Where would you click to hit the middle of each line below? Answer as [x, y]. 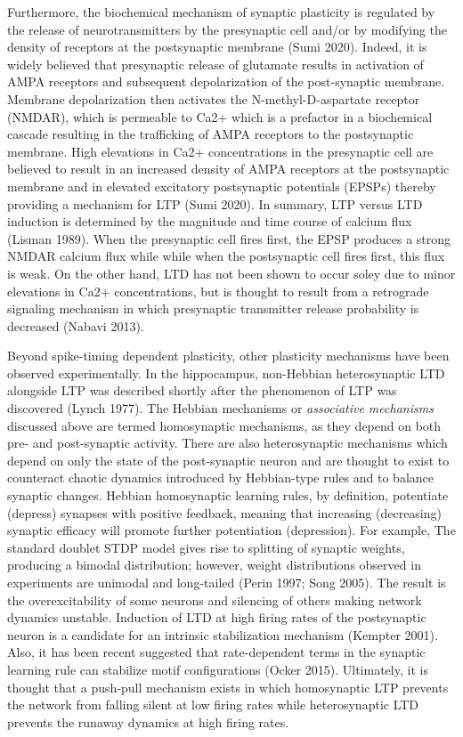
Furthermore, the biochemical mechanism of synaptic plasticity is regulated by [221, 12]
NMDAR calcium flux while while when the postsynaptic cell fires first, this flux [226, 256]
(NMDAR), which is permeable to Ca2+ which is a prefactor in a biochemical [220, 116]
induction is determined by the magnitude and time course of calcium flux [210, 221]
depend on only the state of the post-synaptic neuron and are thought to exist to [228, 460]
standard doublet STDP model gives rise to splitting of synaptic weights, [206, 547]
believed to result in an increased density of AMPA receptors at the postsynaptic [228, 169]
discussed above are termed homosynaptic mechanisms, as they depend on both [224, 425]
